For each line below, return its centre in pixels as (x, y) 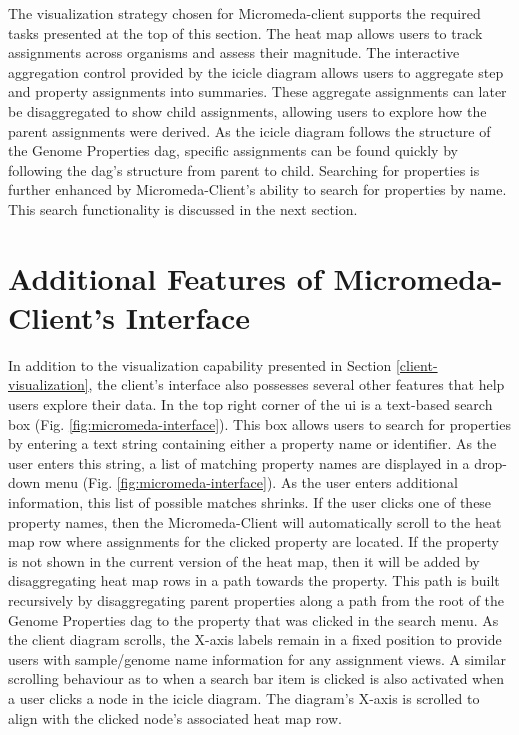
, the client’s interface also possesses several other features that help (296, 384)
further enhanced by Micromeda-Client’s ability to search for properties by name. (257, 189)
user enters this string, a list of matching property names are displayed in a (239, 462)
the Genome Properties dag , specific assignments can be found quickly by (233, 150)
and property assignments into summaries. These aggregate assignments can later (257, 91)
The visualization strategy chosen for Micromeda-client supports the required (244, 13)
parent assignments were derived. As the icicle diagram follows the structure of (249, 130)
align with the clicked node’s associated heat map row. (175, 717)
